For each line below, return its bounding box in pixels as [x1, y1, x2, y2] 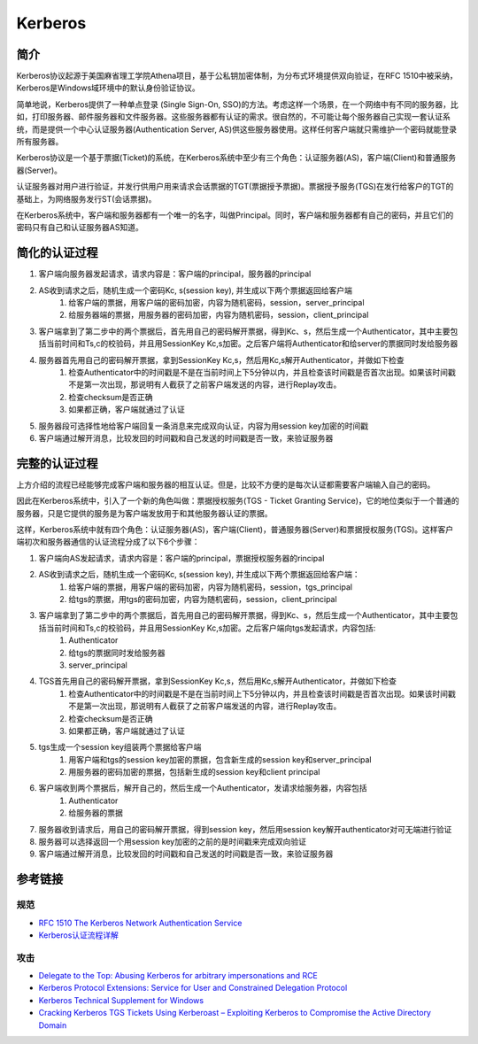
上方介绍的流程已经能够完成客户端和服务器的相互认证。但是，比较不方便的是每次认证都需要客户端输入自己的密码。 [16, 479, 436, 490]
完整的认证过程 [16, 456, 98, 471]
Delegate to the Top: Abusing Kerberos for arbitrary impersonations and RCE [38, 971, 319, 981]
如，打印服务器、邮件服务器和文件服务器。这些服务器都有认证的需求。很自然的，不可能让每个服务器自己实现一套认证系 [16, 112, 451, 122]
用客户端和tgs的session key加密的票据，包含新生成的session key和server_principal [68, 754, 372, 765]
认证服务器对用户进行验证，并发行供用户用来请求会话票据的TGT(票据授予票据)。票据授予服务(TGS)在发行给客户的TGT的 [16, 182, 454, 192]
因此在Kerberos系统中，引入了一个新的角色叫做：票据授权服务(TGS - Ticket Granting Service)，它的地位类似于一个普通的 [16, 496, 459, 507]
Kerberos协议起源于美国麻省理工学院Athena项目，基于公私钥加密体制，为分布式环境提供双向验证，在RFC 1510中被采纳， [16, 71, 458, 81]
